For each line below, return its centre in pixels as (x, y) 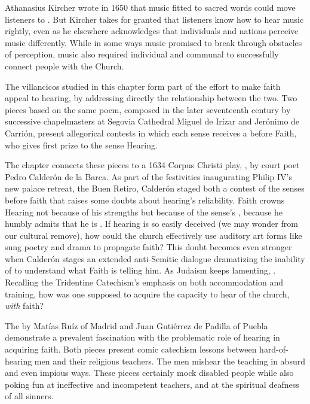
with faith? (24, 306)
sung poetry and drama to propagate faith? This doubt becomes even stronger (148, 247)
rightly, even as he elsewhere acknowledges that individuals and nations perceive (152, 31)
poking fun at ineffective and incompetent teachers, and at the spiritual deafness (152, 384)
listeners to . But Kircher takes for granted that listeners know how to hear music (154, 19)
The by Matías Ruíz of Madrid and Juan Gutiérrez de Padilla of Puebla (136, 325)
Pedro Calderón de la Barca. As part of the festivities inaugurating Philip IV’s (149, 176)
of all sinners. (29, 396)
